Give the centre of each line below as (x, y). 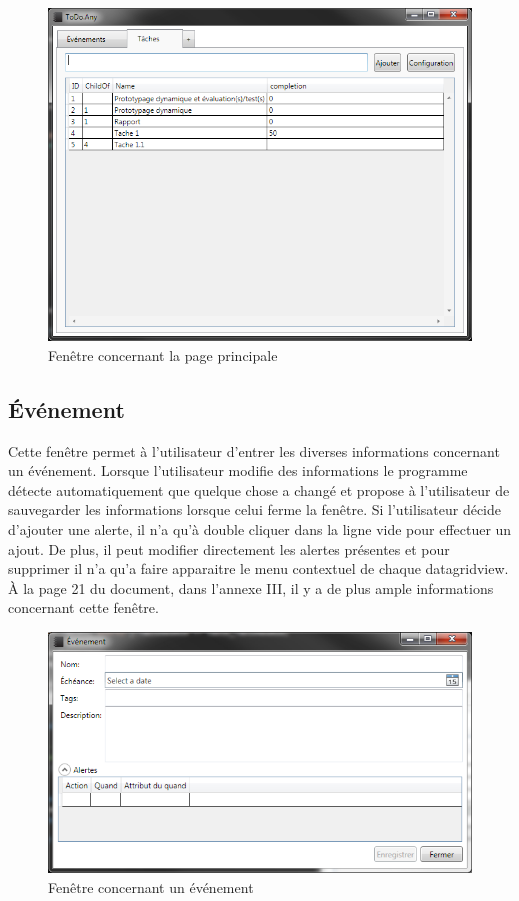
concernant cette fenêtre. (83, 607)
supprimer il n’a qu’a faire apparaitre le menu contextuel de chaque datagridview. (258, 568)
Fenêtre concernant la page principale (163, 354)
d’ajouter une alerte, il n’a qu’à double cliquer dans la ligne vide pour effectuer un (260, 528)
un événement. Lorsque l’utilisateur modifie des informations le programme (238, 470)
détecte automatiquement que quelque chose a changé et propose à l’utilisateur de (259, 489)
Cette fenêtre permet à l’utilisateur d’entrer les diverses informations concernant (254, 450)
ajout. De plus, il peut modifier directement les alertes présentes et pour (229, 548)
